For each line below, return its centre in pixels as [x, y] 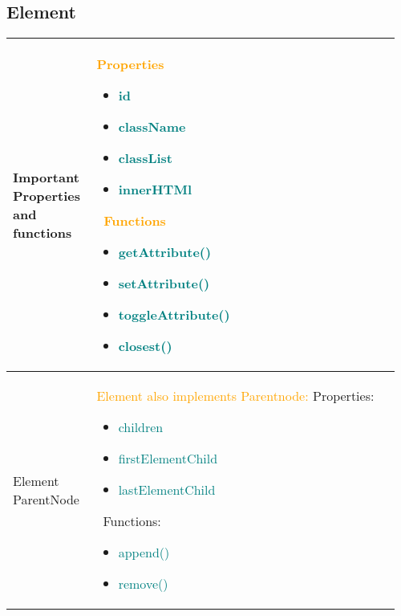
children [141, 427]
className [152, 127]
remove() [143, 584]
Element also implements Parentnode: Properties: [235, 396]
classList [145, 158]
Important [46, 177]
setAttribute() [164, 284]
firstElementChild [168, 459]
